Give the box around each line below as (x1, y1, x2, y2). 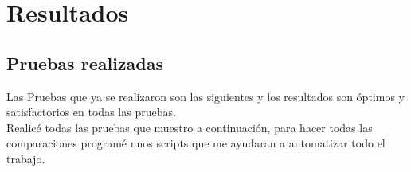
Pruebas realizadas (6, 50, 164, 75)
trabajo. (6, 150, 45, 166)
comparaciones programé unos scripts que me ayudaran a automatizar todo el (6, 135, 386, 151)
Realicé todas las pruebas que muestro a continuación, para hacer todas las (6, 119, 373, 135)
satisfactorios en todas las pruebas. (6, 104, 176, 120)
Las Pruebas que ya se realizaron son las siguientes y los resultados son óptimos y (6, 88, 405, 104)
